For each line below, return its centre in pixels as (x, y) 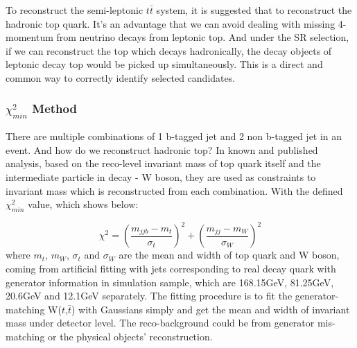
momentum (29, 37)
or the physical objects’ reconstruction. (130, 336)
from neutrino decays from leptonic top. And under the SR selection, (203, 37)
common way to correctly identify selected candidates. (121, 77)
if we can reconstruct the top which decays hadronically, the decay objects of (169, 50)
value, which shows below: (83, 204)
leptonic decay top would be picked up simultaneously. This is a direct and (164, 64)
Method (54, 108)
